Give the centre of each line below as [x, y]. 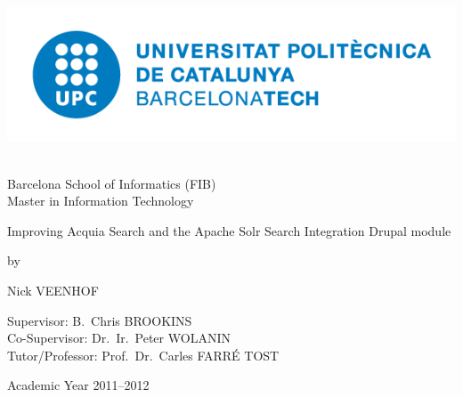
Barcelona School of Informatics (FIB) [112, 183]
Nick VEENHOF [53, 290]
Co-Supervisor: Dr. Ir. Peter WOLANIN [119, 338]
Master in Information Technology [101, 201]
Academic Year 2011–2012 [78, 385]
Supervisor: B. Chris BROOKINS [100, 320]
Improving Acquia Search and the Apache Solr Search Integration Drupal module [229, 230]
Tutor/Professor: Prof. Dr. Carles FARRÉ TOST [143, 355]
